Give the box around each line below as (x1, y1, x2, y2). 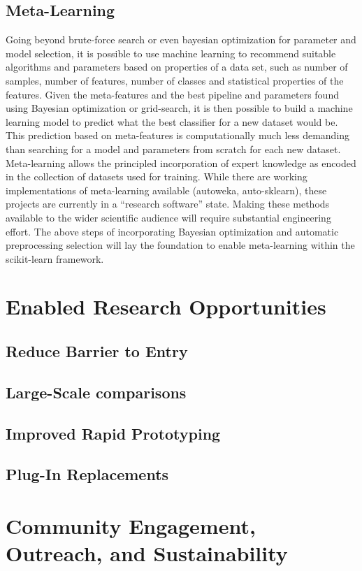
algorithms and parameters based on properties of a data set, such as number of (6, 59, 348, 74)
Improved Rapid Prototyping (6, 422, 221, 444)
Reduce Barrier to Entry (6, 340, 188, 362)
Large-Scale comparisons (6, 381, 187, 403)
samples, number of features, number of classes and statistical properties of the (6, 73, 344, 87)
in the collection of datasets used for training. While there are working (6, 169, 307, 184)
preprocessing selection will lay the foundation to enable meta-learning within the (6, 238, 355, 252)
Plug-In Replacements (6, 463, 169, 485)
